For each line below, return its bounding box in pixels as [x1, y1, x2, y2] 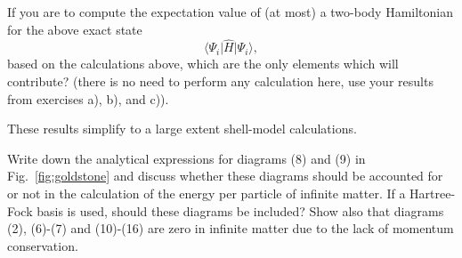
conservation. [7, 236, 78, 254]
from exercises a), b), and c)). [7, 89, 169, 108]
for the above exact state [7, 20, 142, 38]
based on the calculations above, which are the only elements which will [7, 54, 399, 73]
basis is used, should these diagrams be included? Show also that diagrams [36, 201, 444, 220]
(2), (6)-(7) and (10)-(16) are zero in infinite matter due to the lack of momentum [7, 219, 454, 238]
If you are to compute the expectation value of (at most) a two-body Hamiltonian [7, 3, 453, 20]
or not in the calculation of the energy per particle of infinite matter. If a [7, 183, 406, 202]
